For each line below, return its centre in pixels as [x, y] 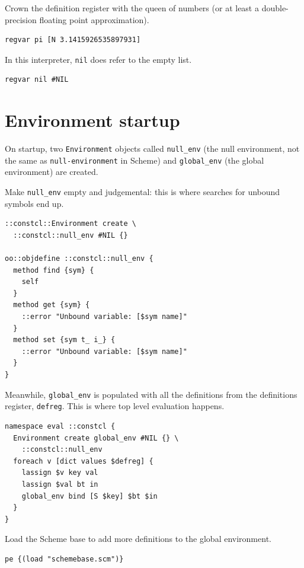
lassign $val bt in [60, 484]
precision [21, 19]
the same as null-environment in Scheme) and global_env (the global [135, 160]
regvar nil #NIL [37, 80]
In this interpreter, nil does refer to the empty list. [98, 59]
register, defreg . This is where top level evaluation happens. [115, 406]
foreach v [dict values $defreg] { [83, 461]
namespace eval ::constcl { [60, 426]
